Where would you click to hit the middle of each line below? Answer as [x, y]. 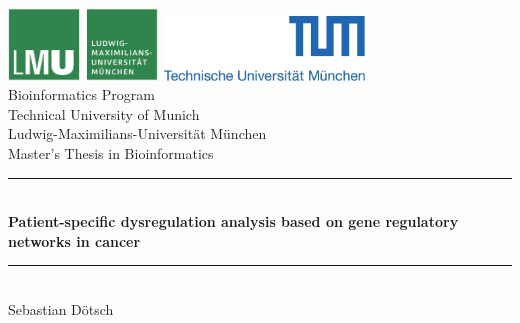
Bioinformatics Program [81, 94]
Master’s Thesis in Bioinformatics [111, 153]
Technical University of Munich [104, 113]
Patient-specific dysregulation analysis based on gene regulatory [233, 221]
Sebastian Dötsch [61, 309]
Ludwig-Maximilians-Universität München [137, 133]
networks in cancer [74, 240]
